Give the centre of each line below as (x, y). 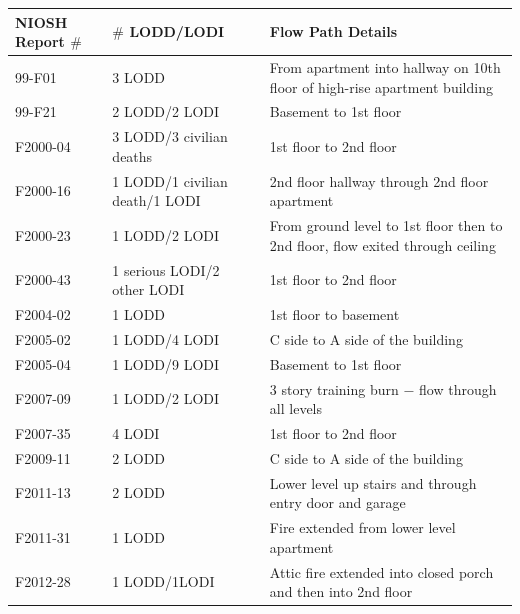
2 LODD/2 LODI (166, 111)
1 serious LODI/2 (166, 269)
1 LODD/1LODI (163, 581)
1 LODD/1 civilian (170, 180)
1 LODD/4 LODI (166, 338)
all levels (296, 408)
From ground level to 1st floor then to (386, 225)
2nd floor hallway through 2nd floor (379, 180)
